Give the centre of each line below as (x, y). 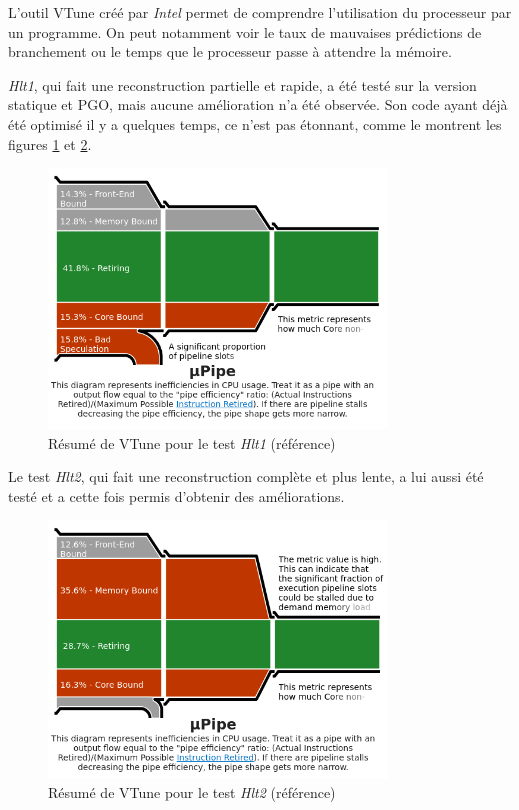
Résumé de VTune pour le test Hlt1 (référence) (192, 442)
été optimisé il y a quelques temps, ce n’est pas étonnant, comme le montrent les (255, 123)
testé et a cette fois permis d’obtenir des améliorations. (176, 495)
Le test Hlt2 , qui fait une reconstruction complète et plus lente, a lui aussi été (246, 476)
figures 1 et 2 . (50, 143)
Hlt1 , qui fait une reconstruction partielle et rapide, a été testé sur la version (242, 84)
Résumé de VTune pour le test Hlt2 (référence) (192, 792)
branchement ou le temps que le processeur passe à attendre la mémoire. (230, 51)
